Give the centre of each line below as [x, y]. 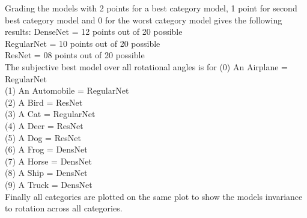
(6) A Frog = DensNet [46, 149]
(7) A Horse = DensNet [49, 161]
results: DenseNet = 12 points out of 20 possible [94, 32]
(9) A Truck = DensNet [49, 184]
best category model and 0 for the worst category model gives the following [144, 20]
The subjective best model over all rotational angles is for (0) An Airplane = [147, 66]
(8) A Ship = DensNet [46, 173]
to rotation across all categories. [64, 208]
